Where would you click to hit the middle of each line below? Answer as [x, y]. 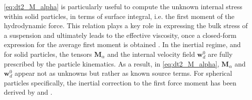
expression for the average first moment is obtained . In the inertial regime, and [122, 44]
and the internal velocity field [151, 54]
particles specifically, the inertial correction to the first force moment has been [120, 82]
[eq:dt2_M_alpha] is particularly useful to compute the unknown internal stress [123, 6]
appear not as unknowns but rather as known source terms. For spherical [123, 73]
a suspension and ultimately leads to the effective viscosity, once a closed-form [120, 35]
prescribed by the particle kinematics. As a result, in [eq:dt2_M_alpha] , [112, 63]
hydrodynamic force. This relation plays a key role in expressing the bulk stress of [126, 25]
